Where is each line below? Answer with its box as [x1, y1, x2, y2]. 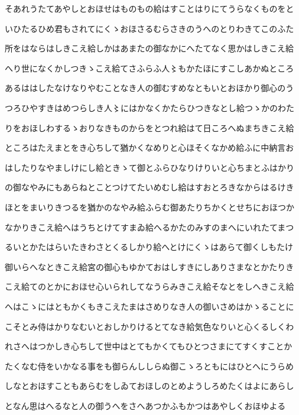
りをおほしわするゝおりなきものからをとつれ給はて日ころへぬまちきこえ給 [5, 121, 294, 134]
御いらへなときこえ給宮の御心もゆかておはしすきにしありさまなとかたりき [5, 260, 294, 273]
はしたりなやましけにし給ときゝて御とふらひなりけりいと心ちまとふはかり [5, 161, 294, 173]
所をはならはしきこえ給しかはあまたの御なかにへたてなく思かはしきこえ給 [5, 42, 294, 54]
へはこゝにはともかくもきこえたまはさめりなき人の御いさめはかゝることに [5, 300, 294, 312]
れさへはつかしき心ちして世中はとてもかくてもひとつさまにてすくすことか [5, 340, 292, 352]
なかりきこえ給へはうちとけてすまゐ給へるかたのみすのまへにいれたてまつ [5, 221, 294, 233]
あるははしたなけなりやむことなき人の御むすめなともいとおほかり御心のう [5, 82, 294, 94]
